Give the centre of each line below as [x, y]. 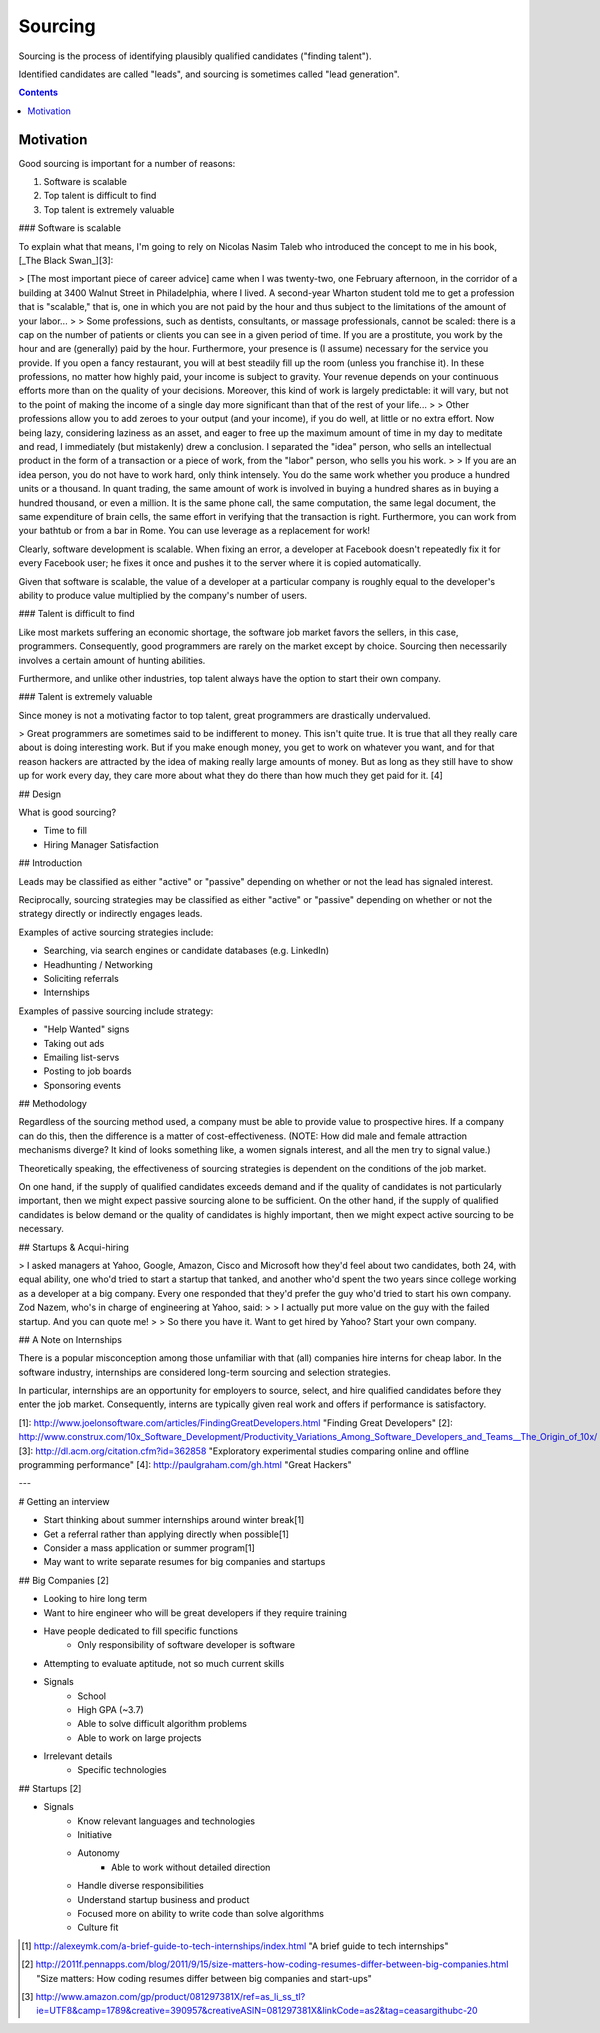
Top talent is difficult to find [100, 196]
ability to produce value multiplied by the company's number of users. [163, 595]
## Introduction [50, 863]
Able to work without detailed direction [191, 1867]
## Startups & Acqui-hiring [74, 1247]
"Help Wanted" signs [86, 1029]
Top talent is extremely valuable [109, 209]
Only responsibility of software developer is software [186, 1645]
